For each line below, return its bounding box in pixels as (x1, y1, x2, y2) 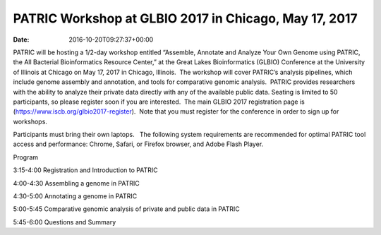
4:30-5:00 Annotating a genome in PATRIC (13, 192, 138, 200)
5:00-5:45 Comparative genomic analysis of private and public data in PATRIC (13, 205, 240, 213)
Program (13, 152, 39, 162)
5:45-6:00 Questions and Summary (13, 217, 116, 226)
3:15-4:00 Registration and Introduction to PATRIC (13, 166, 158, 174)
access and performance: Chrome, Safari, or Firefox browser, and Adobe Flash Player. (13, 140, 264, 148)
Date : (13, 35, 30, 44)
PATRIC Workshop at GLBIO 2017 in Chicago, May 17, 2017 (13, 11, 358, 26)
